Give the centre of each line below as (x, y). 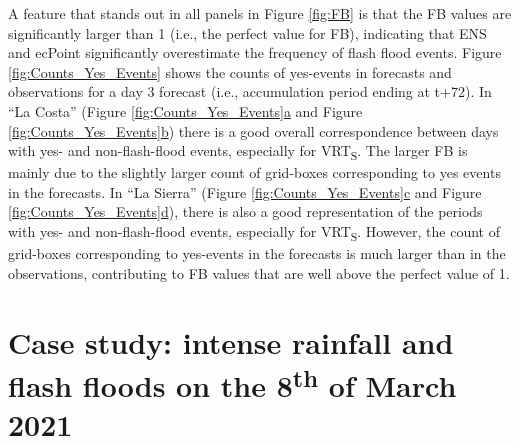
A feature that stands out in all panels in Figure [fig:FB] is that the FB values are (260, 13)
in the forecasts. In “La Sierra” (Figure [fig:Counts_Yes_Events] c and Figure (245, 191)
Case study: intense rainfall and (231, 341)
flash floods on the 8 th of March (232, 383)
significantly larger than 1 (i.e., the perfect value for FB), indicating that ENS (247, 32)
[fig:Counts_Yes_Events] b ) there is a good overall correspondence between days (253, 130)
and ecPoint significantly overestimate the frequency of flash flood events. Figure (255, 52)
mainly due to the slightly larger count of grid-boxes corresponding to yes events (254, 172)
